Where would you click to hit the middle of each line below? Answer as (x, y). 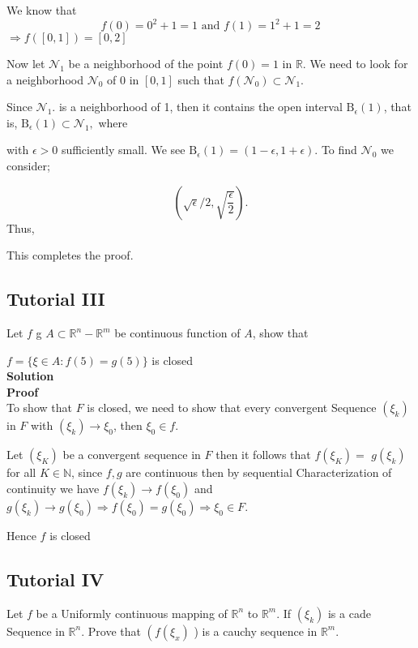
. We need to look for (355, 64)
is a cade (349, 613)
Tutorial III (56, 299)
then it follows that (263, 455)
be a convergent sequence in (132, 455)
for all (21, 472)
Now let (26, 64)
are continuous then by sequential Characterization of (259, 472)
